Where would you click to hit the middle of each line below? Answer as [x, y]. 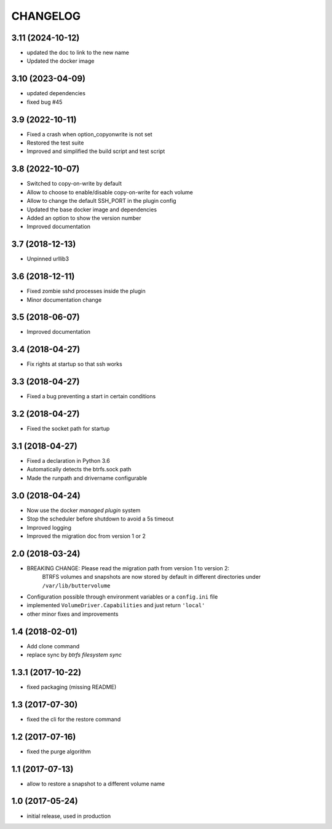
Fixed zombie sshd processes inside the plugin [86, 291]
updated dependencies [56, 93]
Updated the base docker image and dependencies [92, 210]
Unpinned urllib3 [48, 259]
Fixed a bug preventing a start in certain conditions [91, 396]
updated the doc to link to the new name [78, 53]
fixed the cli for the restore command [74, 719]
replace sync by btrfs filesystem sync [74, 655]
